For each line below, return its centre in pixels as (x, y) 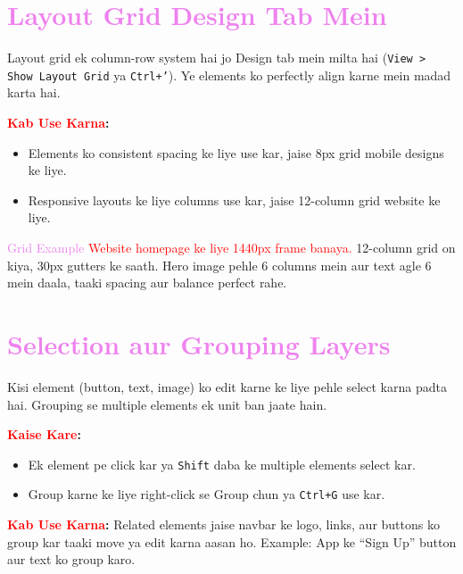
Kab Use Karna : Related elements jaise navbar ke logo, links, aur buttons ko (223, 524)
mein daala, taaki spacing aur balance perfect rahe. (147, 283)
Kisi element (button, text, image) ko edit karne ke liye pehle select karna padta (227, 386)
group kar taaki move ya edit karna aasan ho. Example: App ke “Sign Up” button (232, 541)
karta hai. (34, 92)
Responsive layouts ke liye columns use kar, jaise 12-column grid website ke (234, 200)
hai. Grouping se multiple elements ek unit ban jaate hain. (167, 404)
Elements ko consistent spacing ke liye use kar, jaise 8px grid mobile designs (236, 152)
